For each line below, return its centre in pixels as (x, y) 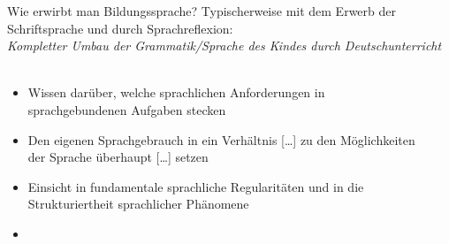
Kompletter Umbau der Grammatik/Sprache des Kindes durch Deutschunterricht (224, 46)
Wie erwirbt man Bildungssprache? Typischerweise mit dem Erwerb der (202, 11)
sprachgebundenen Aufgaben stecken (127, 109)
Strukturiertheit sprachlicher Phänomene (138, 204)
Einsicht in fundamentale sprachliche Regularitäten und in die (196, 186)
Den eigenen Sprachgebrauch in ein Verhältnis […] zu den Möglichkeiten (221, 139)
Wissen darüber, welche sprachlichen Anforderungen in (176, 92)
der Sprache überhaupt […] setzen (118, 157)
